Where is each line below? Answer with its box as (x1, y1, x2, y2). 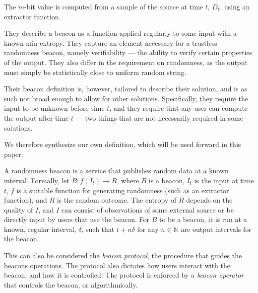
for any (137, 223, 159, 234)
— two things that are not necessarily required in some (75, 112, 243, 123)
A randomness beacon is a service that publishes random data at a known (4, 165, 229, 176)
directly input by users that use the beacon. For (4, 214, 150, 224)
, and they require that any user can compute (109, 103, 248, 113)
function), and (4, 195, 47, 205)
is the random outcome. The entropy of (57, 195, 177, 205)
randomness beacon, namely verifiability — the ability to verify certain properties (4, 47, 253, 58)
